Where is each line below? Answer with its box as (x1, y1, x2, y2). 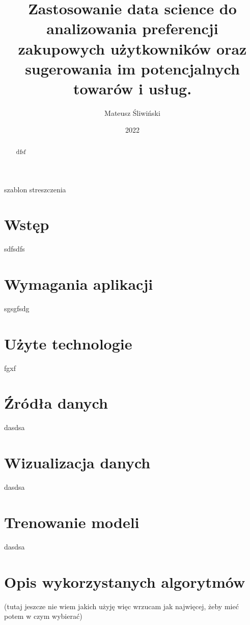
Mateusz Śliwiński (104, 107, 160, 118)
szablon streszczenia (4, 184, 66, 194)
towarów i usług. (73, 78, 192, 98)
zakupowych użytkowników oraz (18, 38, 247, 59)
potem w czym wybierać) (4, 611, 82, 621)
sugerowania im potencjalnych (25, 58, 240, 79)
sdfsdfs (4, 243, 25, 254)
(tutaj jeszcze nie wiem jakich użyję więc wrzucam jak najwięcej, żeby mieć (4, 601, 239, 611)
